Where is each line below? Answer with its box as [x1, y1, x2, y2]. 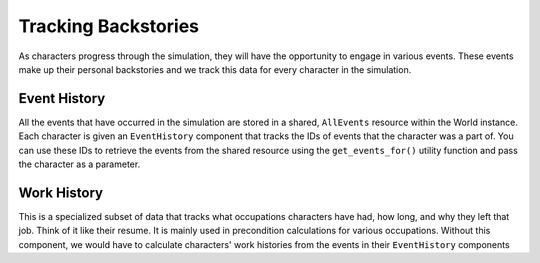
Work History [18, 184, 104, 201]
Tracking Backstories [18, 15, 200, 37]
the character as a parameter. [18, 158, 141, 170]
